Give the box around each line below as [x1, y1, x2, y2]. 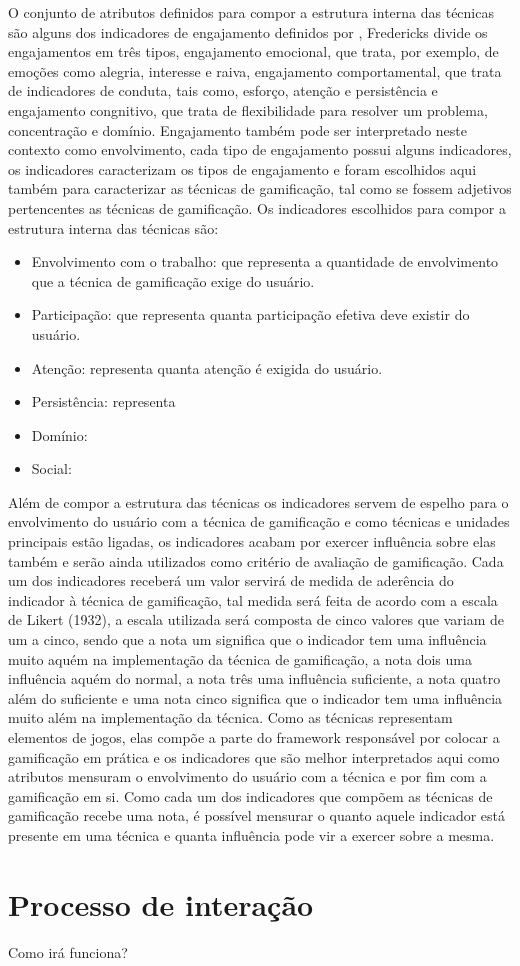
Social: [31, 458, 72, 479]
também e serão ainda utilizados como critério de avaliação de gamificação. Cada [8, 550, 504, 571]
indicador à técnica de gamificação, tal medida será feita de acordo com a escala [8, 589, 498, 610]
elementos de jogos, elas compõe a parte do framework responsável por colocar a [8, 727, 500, 747]
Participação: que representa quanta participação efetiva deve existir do [31, 304, 470, 325]
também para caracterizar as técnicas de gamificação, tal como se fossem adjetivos [8, 178, 512, 199]
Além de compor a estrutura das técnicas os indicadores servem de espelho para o [8, 491, 509, 512]
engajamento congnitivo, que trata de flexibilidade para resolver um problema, [8, 99, 488, 120]
